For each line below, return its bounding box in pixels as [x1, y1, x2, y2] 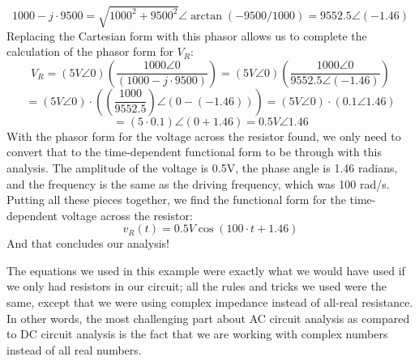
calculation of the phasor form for [6, 43, 173, 60]
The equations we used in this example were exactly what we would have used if [6, 261, 405, 278]
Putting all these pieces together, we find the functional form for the [6, 191, 346, 208]
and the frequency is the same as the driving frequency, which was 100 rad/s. [6, 175, 390, 192]
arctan [190, 10, 223, 22]
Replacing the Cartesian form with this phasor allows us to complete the [6, 27, 367, 44]
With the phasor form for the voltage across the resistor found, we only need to [6, 127, 401, 144]
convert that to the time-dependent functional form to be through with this [6, 143, 383, 160]
